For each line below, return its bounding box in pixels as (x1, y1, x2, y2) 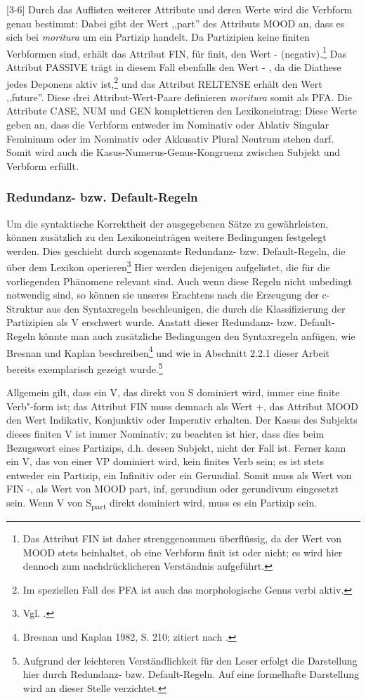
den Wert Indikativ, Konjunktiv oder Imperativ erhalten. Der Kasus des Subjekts (6, 412, 358, 427)
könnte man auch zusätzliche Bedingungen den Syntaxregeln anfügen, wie (39, 329, 355, 344)
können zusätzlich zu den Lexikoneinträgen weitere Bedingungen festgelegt (6, 230, 327, 244)
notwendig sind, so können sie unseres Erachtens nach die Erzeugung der (6, 287, 319, 302)
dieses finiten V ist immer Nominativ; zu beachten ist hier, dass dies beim (6, 426, 325, 440)
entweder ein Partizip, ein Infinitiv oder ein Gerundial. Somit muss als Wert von (6, 467, 352, 482)
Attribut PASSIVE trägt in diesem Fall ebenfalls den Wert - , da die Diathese (6, 60, 341, 74)
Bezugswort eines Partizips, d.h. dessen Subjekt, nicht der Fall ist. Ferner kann (6, 440, 346, 455)
